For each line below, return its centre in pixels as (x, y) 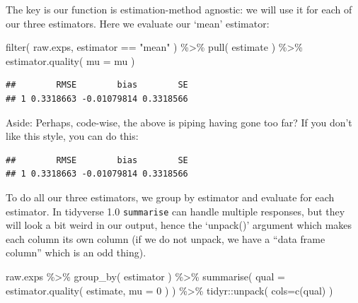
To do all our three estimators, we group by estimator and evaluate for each (170, 197)
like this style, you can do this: (72, 136)
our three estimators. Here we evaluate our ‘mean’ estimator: (138, 23)
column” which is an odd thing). (76, 252)
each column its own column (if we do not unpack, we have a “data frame (166, 238)
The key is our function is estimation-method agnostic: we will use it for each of (179, 9)
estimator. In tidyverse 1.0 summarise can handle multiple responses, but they (175, 211)
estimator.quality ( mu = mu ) (70, 60)
